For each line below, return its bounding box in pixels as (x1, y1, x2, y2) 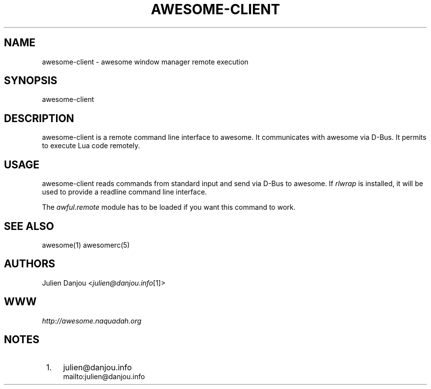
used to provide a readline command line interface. (42, 188, 207, 196)
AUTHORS (4, 258, 56, 270)
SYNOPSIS (4, 74, 58, 87)
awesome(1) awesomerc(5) (42, 240, 130, 249)
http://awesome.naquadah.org (42, 316, 142, 325)
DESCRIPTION (4, 112, 74, 125)
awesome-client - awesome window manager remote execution (42, 57, 248, 66)
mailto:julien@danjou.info (63, 372, 145, 381)
